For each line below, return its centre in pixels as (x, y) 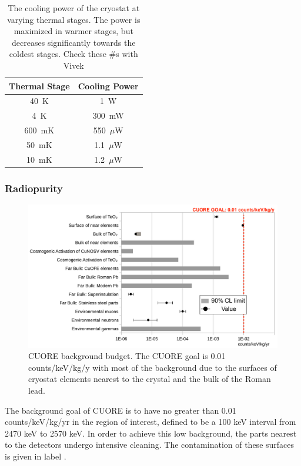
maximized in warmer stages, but (73, 31)
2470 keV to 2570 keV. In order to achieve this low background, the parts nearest (151, 433)
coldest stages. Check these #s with (73, 54)
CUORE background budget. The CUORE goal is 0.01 (127, 356)
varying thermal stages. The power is (74, 19)
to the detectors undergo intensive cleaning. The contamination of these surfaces (150, 445)
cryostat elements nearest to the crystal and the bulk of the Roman (150, 379)
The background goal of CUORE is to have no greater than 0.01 (121, 410)
